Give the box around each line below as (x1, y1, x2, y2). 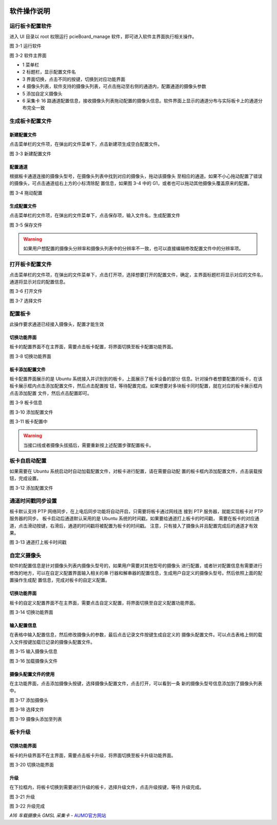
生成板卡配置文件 (9, 118, 52, 125)
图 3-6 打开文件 (9, 288, 43, 294)
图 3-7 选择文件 (9, 297, 42, 304)
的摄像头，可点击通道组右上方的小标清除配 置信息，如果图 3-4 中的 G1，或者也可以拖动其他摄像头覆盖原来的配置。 (9, 180, 252, 186)
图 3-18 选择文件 (9, 706, 45, 713)
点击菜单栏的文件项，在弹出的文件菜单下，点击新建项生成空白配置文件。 (9, 141, 163, 147)
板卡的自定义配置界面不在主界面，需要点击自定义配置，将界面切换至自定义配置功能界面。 (9, 599, 199, 606)
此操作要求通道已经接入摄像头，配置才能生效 (9, 321, 104, 327)
